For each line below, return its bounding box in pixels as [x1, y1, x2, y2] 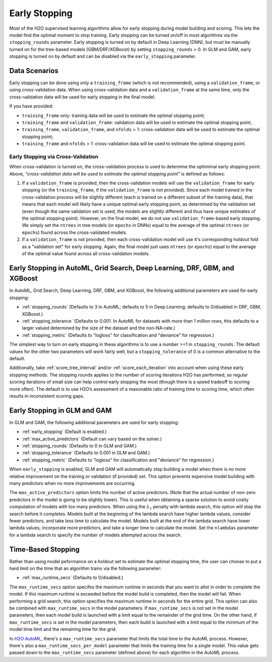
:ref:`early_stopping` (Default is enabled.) [22, 429, 107, 435]
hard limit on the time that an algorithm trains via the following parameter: [9, 565, 162, 571]
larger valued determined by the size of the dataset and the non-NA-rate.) [22, 325, 176, 331]
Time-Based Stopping [9, 545, 80, 554]
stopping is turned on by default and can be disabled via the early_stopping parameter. [9, 53, 196, 59]
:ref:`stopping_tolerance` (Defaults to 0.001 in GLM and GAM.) [22, 450, 151, 456]
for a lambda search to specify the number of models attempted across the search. [9, 532, 182, 538]
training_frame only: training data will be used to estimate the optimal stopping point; [22, 112, 205, 118]
